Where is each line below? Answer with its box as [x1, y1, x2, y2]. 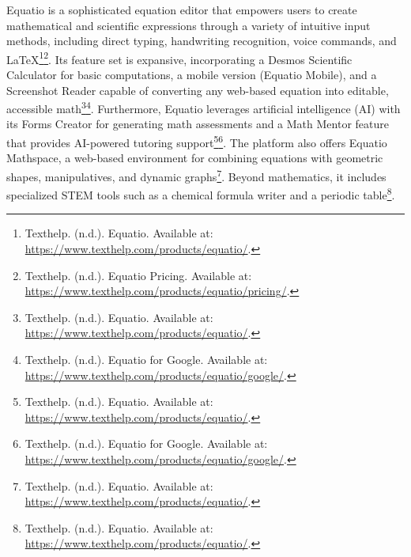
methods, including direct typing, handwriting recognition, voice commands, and [6, 32, 397, 49]
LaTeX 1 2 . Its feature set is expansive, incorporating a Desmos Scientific [6, 48, 353, 67]
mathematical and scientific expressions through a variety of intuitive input [6, 17, 371, 33]
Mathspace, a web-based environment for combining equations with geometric [6, 150, 383, 166]
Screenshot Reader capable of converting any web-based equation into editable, [6, 81, 389, 98]
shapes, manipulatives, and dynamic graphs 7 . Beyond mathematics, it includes [6, 165, 386, 184]
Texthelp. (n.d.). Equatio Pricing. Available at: [25, 267, 252, 283]
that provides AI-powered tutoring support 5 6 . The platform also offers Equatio [6, 132, 387, 150]
